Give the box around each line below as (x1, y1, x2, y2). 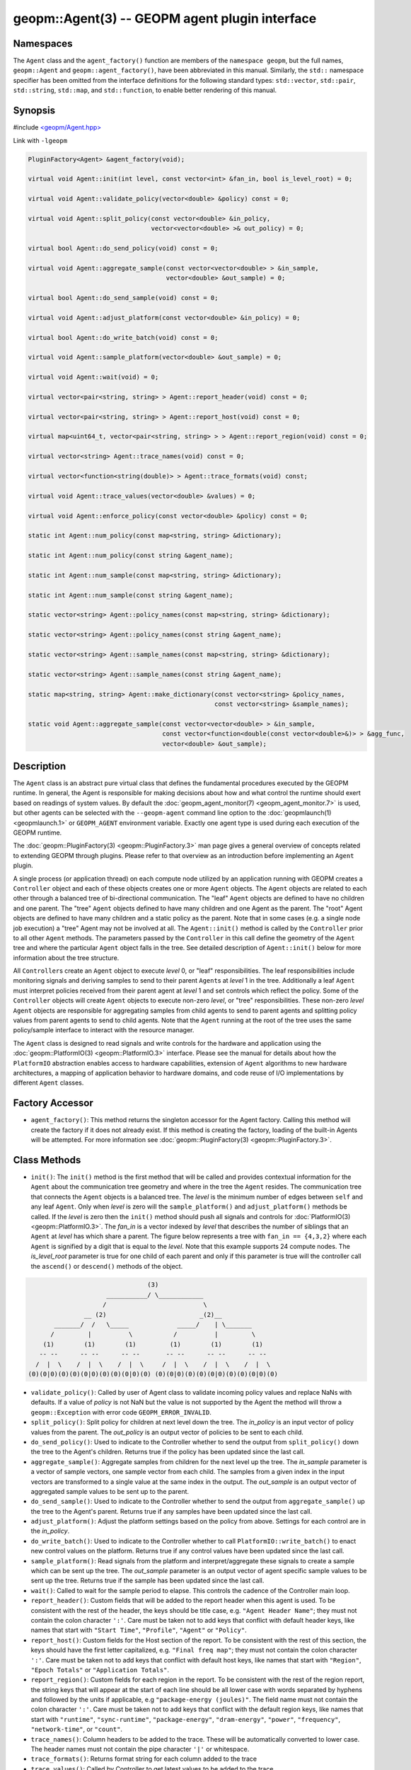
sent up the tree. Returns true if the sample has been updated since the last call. (30, 1576, 265, 1585)
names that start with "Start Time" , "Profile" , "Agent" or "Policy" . (30, 1626, 247, 1635)
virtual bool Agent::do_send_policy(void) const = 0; (28, 244, 219, 253)
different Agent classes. (13, 1078, 84, 1087)
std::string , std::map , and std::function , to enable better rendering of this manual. (13, 86, 277, 95)
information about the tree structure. (13, 953, 120, 962)
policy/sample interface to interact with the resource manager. (13, 1026, 195, 1034)
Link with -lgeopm (13, 136, 67, 144)
